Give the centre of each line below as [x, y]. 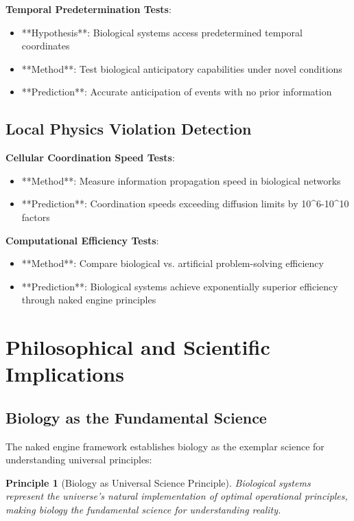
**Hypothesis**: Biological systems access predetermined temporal [162, 32]
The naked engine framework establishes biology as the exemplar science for [165, 446]
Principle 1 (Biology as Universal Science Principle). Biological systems [158, 482]
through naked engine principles [89, 300]
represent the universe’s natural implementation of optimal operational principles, [177, 496]
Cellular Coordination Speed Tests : [90, 158]
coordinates [46, 46]
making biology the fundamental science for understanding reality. [143, 510]
